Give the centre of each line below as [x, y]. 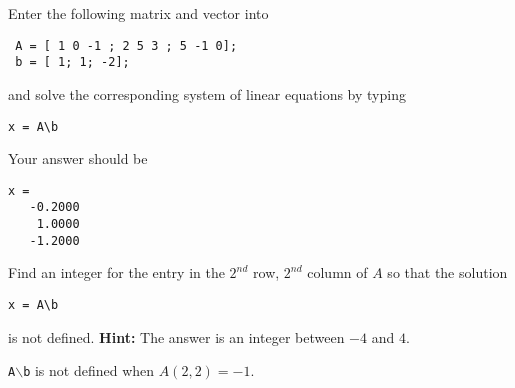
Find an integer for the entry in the [116, 272]
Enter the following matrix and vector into [138, 13]
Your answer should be [78, 158]
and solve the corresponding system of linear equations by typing [207, 93]
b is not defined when [89, 370]
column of [337, 272]
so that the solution [447, 272]
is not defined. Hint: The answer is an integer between [176, 336]
